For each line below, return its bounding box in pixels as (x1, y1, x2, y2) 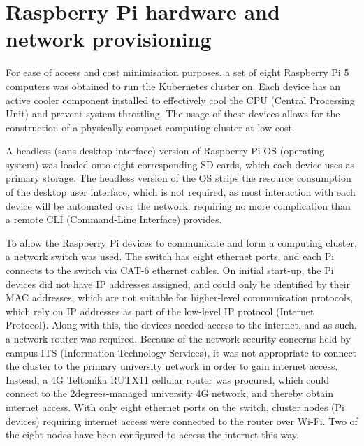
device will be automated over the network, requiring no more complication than (6, 198, 351, 213)
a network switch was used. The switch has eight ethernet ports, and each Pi (6, 249, 335, 264)
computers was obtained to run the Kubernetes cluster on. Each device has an (6, 78, 341, 93)
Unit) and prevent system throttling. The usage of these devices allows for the (6, 106, 340, 121)
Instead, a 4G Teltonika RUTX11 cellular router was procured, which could (6, 372, 330, 387)
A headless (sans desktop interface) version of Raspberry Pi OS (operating (6, 143, 325, 158)
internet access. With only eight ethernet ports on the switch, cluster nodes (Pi (6, 399, 344, 414)
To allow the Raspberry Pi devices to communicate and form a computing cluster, (6, 235, 357, 250)
